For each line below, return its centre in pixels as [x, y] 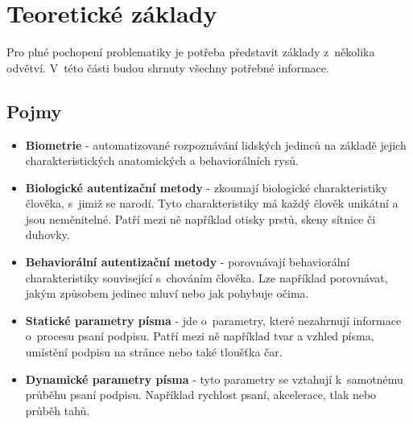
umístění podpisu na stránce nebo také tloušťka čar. [154, 352]
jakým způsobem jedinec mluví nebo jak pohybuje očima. [167, 293]
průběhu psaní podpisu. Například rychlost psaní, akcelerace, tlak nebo [201, 395]
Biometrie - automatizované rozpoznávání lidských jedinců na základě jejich [216, 144]
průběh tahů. [58, 410]
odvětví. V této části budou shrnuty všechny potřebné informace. [168, 67]
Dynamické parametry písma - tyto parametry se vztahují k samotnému [214, 379]
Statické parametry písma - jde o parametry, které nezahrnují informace [213, 320]
